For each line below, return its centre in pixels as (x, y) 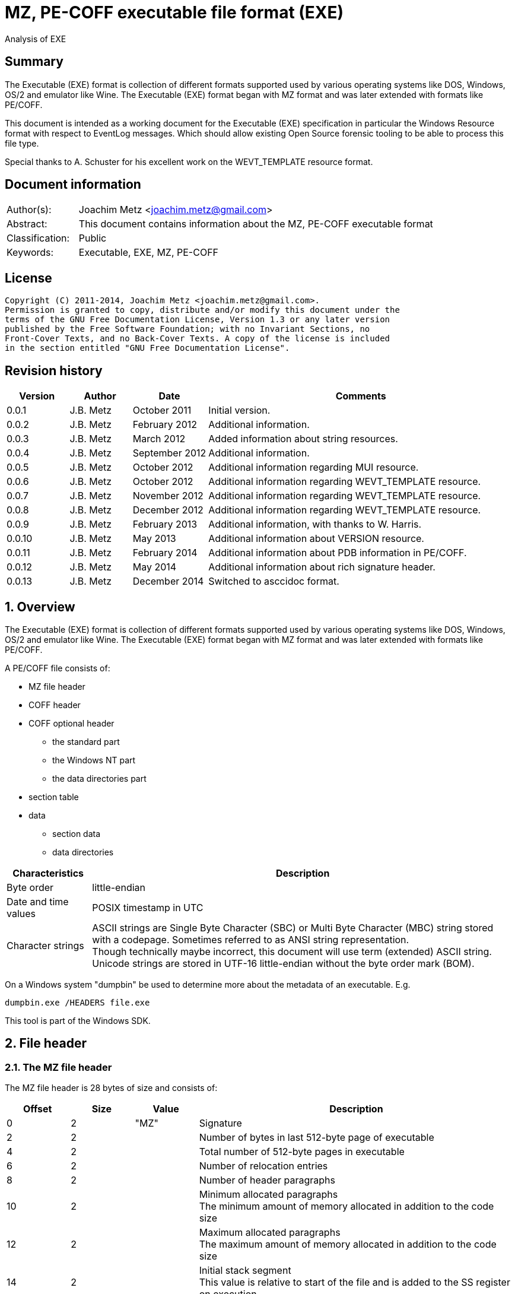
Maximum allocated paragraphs (270, 1233)
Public (93, 238)
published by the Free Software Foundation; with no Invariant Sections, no (187, 329)
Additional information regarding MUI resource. (314, 467)
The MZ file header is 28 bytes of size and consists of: (111, 1088)
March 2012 (159, 439)
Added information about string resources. (303, 439)
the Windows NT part (94, 760)
